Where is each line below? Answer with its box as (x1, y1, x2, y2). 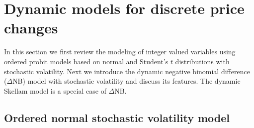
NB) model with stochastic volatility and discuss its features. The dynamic (12, 76, 241, 86)
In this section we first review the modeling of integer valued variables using (4, 46, 236, 57)
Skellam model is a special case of (4, 85, 106, 96)
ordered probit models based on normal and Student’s (4, 56, 169, 66)
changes (4, 17, 58, 38)
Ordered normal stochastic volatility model (4, 110, 230, 125)
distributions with (175, 56, 230, 66)
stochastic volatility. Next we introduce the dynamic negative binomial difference (4, 66, 250, 76)
